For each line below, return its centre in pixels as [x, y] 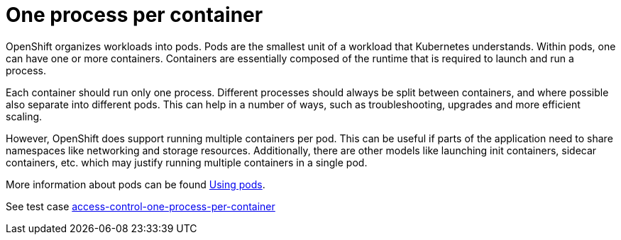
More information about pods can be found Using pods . [136, 184]
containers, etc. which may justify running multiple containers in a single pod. [187, 162]
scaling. [24, 116]
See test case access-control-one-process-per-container [141, 206]
